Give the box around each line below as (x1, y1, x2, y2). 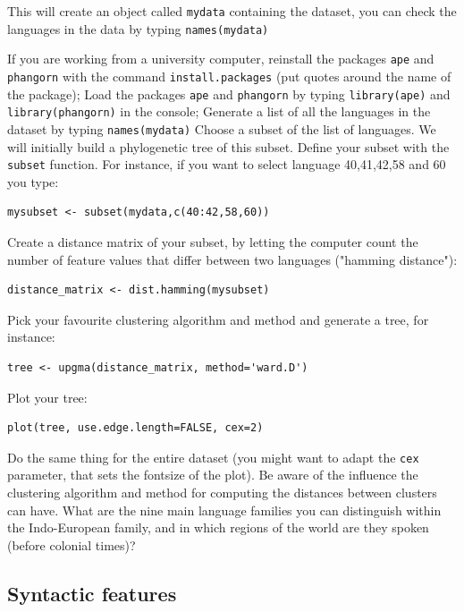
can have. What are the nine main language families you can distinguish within (7, 500, 442, 519)
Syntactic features (7, 579, 177, 607)
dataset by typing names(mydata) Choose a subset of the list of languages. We (7, 119, 436, 138)
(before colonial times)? (7, 535, 136, 554)
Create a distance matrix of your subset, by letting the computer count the (7, 233, 418, 251)
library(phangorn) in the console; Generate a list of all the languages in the (7, 102, 431, 121)
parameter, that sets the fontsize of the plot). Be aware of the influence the (7, 465, 418, 484)
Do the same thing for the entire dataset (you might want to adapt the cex (7, 447, 419, 466)
